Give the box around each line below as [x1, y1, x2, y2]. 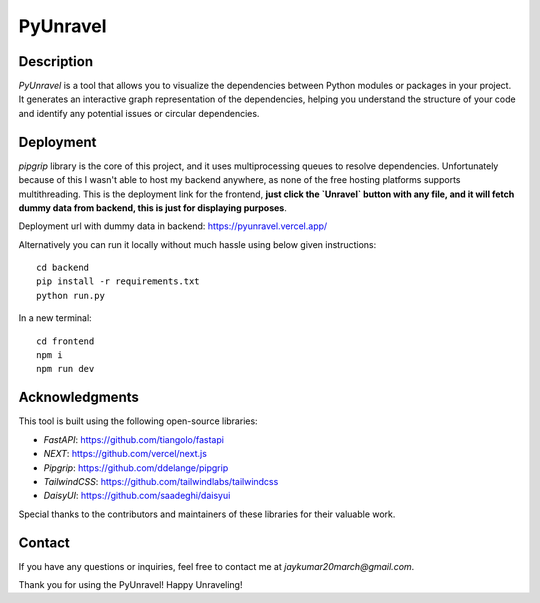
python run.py [36, 290, 105, 301]
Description [18, 53, 94, 70]
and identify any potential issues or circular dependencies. [18, 107, 260, 119]
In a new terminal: [18, 312, 92, 324]
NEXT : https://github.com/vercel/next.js [43, 448, 207, 460]
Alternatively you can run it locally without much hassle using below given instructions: [18, 238, 377, 250]
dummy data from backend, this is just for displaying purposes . [18, 201, 287, 214]
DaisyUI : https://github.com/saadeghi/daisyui [43, 490, 231, 502]
